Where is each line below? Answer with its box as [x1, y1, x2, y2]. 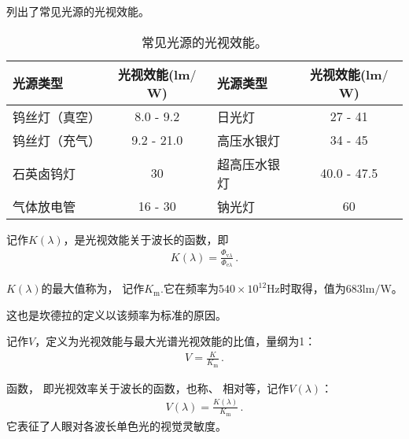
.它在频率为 [160, 280, 219, 297]
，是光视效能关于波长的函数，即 [63, 231, 229, 247]
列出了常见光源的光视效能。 [6, 3, 149, 19]
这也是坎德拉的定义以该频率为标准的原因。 [6, 306, 227, 323]
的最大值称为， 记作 [41, 280, 145, 297]
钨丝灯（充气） [13, 131, 101, 149]
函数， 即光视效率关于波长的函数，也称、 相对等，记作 [6, 379, 289, 396]
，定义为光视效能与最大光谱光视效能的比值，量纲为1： [35, 333, 316, 349]
